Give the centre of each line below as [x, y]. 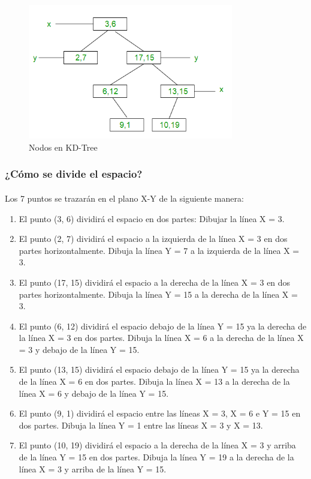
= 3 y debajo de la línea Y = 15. [79, 349]
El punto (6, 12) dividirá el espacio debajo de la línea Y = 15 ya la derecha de [163, 326]
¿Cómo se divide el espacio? [74, 174]
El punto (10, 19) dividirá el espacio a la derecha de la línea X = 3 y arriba [157, 445]
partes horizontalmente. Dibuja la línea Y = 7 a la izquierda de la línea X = [159, 250]
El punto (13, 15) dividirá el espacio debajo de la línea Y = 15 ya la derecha [159, 369]
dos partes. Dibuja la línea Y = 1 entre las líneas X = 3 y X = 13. [141, 425]
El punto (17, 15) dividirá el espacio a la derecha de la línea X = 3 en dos [155, 282]
